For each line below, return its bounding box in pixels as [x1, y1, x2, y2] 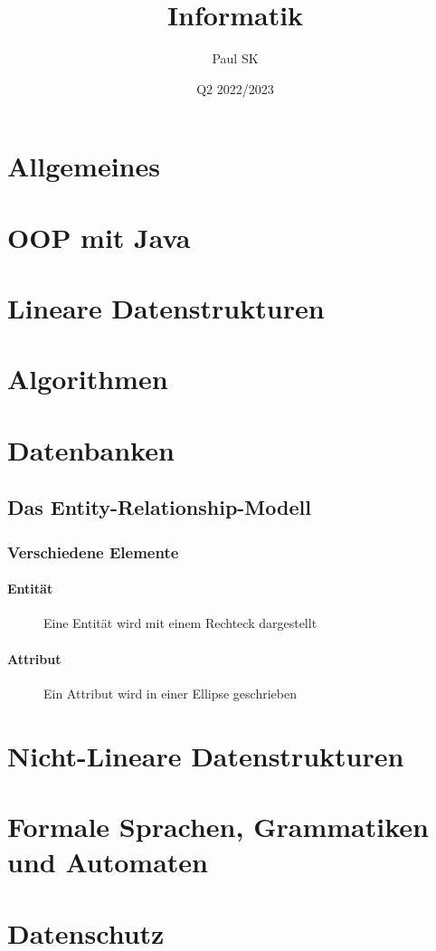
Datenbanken [7, 431, 175, 468]
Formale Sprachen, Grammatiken [7, 807, 429, 844]
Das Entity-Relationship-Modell [7, 493, 311, 521]
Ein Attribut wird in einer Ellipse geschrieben [43, 683, 297, 702]
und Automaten [7, 843, 208, 880]
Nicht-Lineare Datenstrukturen [7, 737, 404, 774]
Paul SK [212, 49, 259, 68]
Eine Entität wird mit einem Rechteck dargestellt [43, 613, 318, 632]
